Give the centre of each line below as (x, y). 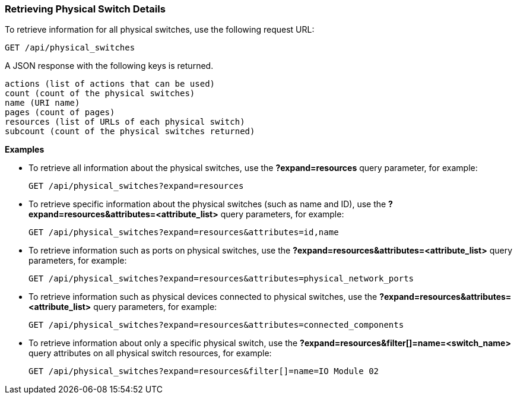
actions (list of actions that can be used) (110, 84)
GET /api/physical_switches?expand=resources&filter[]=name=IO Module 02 (204, 371)
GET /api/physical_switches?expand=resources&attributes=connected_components (216, 325)
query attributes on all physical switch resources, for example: (150, 353)
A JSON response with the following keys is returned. (109, 66)
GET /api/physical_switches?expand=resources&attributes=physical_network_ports (221, 279)
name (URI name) (42, 103)
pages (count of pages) (60, 113)
